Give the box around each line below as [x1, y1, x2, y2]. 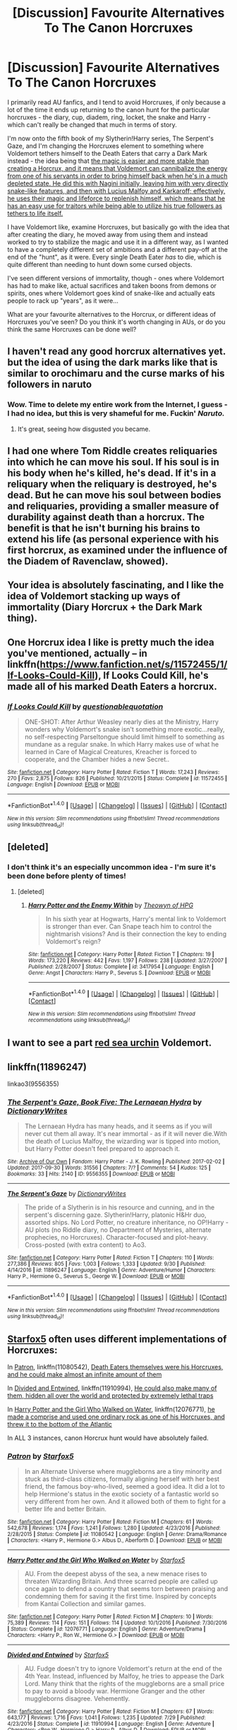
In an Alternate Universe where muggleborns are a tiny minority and [24, 1468, 222, 1476]
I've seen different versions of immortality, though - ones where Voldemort [7, 274, 224, 282]
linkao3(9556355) [7, 1079, 60, 1088]
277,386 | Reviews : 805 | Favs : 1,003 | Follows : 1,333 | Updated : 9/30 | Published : [7, 1261, 206, 1268]
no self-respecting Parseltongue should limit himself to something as [24, 732, 225, 742]
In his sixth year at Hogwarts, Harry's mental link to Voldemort [45, 914, 227, 923]
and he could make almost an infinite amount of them [7, 1370, 162, 1379]
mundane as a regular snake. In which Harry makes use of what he [24, 740, 219, 749]
